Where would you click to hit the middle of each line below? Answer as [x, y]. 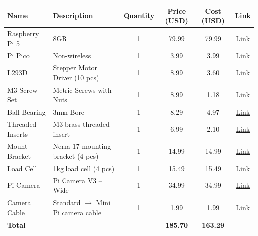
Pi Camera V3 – [77, 180]
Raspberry [23, 33]
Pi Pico [19, 55]
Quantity [139, 16]
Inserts [18, 134]
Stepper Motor [75, 68]
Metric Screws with [82, 89]
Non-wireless [72, 55]
